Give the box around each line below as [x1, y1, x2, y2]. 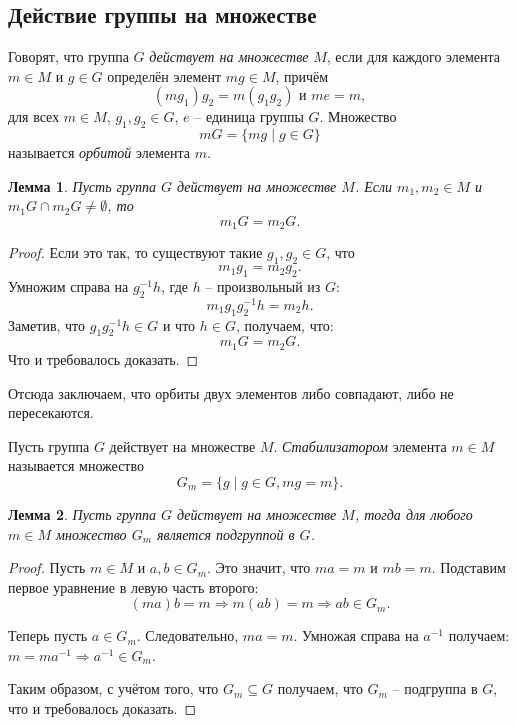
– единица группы [194, 106, 304, 127]
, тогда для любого [354, 503, 473, 524]
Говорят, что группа [8, 46, 129, 67]
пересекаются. [8, 402, 94, 423]
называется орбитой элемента [8, 142, 190, 163]
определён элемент [107, 65, 222, 86]
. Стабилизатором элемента [273, 435, 447, 456]
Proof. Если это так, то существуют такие [8, 242, 263, 263]
